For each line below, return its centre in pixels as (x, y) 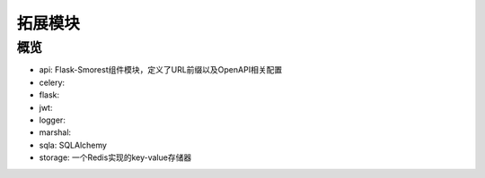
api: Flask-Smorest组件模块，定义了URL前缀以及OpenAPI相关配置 (161, 70)
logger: (53, 120)
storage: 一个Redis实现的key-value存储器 (115, 157)
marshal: (55, 132)
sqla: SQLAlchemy (73, 145)
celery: (52, 82)
